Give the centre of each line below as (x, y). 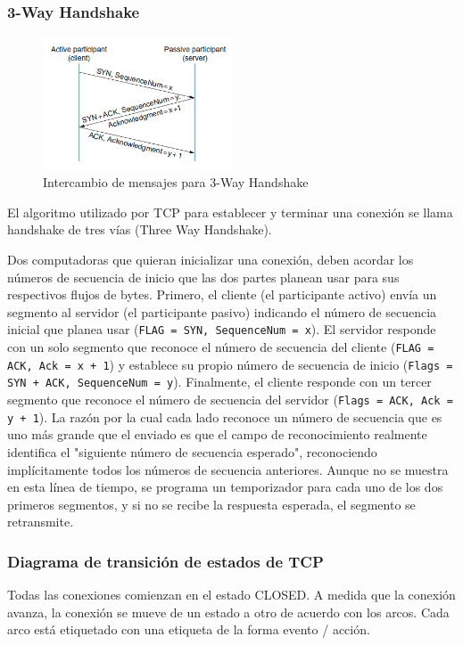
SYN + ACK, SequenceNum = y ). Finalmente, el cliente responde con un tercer (219, 382)
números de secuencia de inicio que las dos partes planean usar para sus (203, 277)
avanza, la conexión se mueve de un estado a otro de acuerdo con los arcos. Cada (228, 612)
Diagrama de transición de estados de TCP (165, 561)
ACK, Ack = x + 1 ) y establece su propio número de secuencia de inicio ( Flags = (230, 364)
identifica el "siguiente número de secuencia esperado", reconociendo (192, 451)
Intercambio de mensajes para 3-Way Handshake (176, 182)
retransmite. (41, 522)
